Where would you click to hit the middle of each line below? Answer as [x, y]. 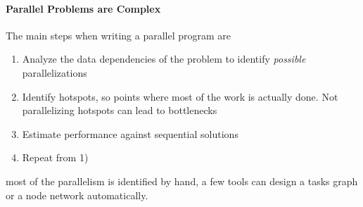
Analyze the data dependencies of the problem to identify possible [164, 59]
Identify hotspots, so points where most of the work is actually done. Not [180, 96]
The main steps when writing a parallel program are [119, 35]
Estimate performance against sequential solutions [130, 133]
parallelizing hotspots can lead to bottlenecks [120, 110]
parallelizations [55, 72]
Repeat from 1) [55, 157]
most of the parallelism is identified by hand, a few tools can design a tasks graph [182, 181]
